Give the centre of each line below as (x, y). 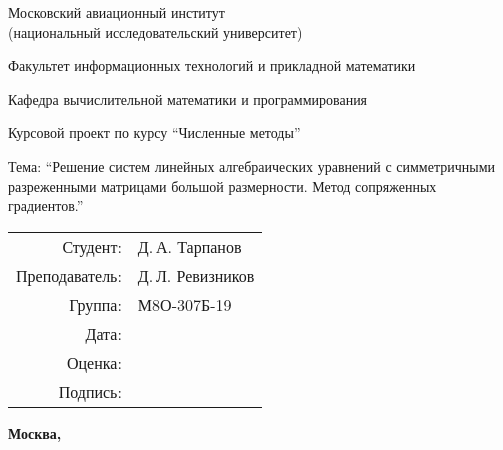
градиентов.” (46, 205)
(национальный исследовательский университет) (155, 31)
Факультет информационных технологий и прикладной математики (212, 65)
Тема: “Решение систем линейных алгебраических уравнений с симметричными (252, 165)
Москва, (35, 432)
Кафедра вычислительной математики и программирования (188, 98)
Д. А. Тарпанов (189, 246)
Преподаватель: (69, 275)
